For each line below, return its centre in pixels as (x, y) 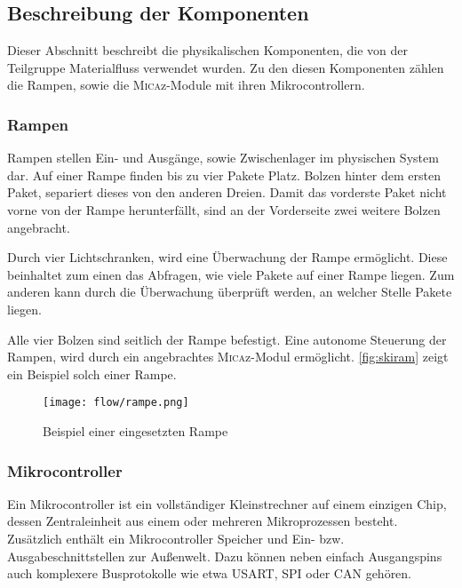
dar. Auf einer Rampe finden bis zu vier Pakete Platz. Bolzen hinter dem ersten (224, 175)
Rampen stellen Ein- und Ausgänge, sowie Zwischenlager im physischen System (223, 158)
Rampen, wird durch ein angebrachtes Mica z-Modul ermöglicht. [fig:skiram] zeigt (228, 357)
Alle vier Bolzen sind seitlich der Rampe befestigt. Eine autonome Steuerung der (227, 339)
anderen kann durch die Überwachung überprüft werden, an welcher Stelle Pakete (230, 292)
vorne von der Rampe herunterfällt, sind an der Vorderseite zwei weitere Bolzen (224, 209)
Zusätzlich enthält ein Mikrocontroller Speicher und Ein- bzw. (176, 538)
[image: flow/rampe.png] (116, 403)
